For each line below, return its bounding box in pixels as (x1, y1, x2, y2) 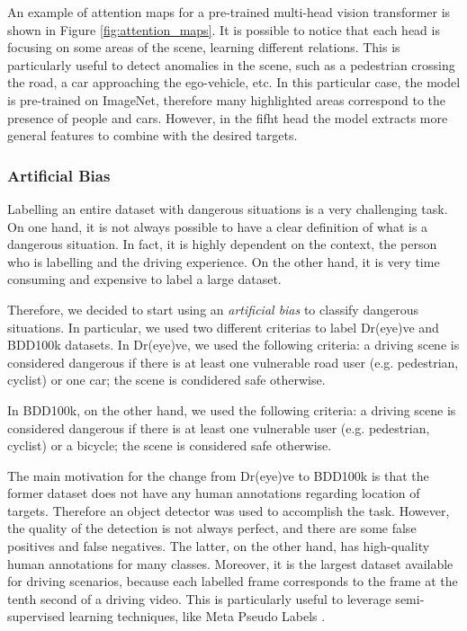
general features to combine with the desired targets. (7, 126, 298, 145)
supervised (7, 607, 65, 626)
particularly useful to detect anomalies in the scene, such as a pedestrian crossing (7, 55, 455, 74)
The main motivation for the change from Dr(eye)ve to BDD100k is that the (7, 466, 429, 484)
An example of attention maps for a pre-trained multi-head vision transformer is (7, 3, 451, 21)
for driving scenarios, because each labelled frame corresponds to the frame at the (7, 572, 458, 591)
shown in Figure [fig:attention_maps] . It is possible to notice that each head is (7, 20, 440, 39)
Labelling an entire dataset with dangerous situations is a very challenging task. (7, 199, 448, 218)
